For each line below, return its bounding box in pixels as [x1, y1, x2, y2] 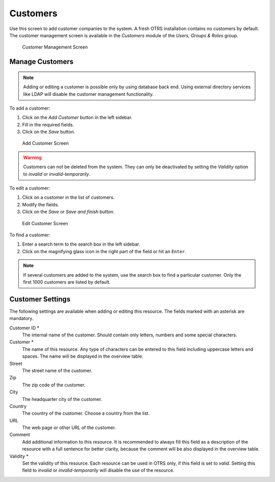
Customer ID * [9, 325, 40, 331]
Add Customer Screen [22, 140, 69, 146]
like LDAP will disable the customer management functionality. [23, 91, 154, 97]
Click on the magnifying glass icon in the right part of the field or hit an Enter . [22, 248, 186, 254]
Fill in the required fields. [22, 121, 74, 127]
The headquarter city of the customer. [22, 396, 102, 402]
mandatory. [9, 315, 34, 322]
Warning [23, 154, 42, 160]
